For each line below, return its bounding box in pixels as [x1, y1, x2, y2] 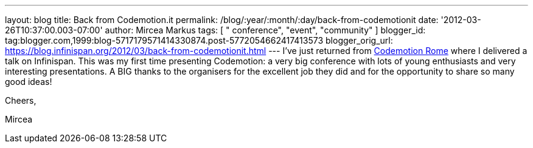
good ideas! [5, 76, 52, 87]
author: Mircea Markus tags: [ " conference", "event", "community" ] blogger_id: [105, 25, 426, 35]
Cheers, [5, 95, 37, 106]
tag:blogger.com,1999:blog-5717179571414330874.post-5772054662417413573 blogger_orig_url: [5, 35, 393, 45]
